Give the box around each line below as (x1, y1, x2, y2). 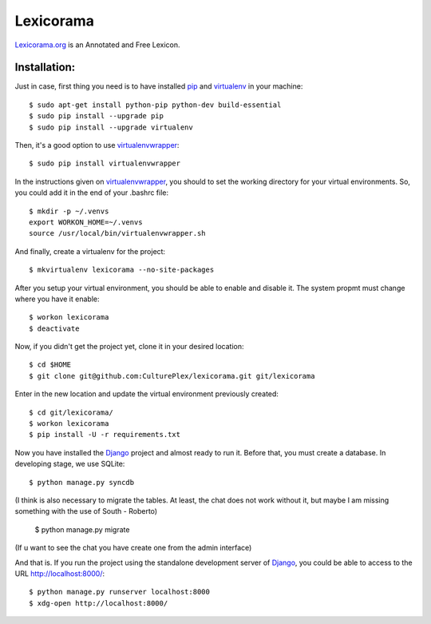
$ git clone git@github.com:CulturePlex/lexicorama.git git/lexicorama (29, 372, 315, 380)
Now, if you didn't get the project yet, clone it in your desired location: (14, 342, 244, 352)
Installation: (14, 61, 76, 74)
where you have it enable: (14, 294, 100, 304)
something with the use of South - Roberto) (14, 507, 158, 516)
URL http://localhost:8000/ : (14, 568, 105, 578)
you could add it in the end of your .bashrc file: (14, 188, 169, 197)
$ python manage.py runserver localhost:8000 (29, 587, 211, 597)
